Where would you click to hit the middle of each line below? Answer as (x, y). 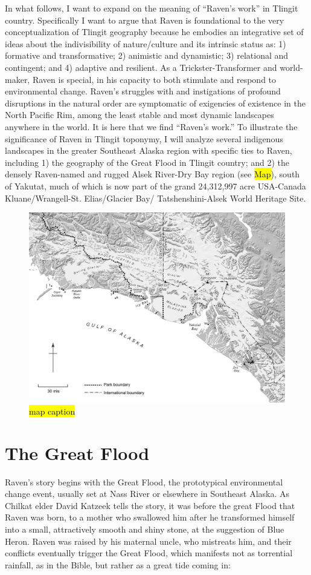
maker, (18, 79)
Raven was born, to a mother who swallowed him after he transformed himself (150, 517)
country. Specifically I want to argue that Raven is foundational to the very (145, 20)
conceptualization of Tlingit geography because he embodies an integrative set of (154, 32)
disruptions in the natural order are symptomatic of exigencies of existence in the (155, 103)
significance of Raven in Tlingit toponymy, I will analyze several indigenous (144, 138)
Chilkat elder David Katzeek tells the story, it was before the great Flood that (150, 505)
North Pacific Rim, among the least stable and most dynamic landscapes (139, 115)
